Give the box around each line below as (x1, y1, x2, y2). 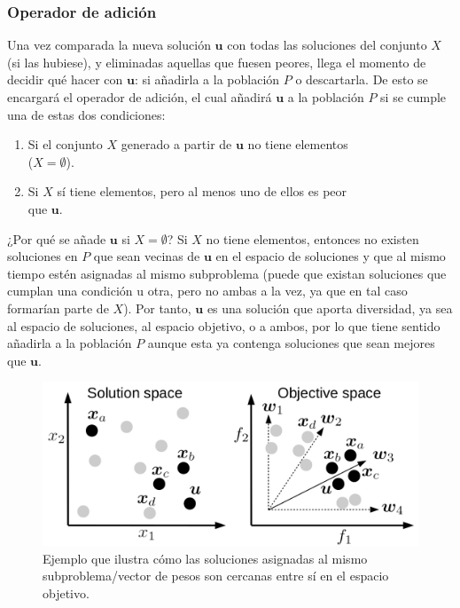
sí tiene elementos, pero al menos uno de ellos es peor (57, 182, 347, 201)
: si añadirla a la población (134, 70, 280, 89)
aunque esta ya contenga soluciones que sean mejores (147, 334, 435, 352)
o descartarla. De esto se (295, 70, 428, 89)
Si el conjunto (27, 135, 103, 154)
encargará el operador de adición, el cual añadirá (7, 88, 272, 106)
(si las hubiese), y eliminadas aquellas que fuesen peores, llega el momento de (7, 52, 426, 71)
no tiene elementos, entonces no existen (206, 229, 419, 248)
